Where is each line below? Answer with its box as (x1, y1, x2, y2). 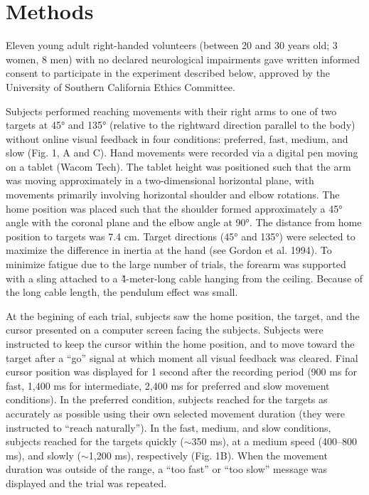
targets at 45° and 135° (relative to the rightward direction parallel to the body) (6, 117, 355, 132)
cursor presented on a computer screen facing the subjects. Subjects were (6, 322, 323, 337)
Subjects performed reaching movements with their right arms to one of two (6, 103, 337, 118)
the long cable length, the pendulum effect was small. (6, 284, 238, 299)
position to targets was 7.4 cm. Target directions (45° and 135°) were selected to (6, 228, 355, 243)
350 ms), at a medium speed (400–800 (191, 434, 357, 449)
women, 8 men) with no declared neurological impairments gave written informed (6, 51, 360, 66)
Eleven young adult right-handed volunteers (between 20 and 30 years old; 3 (6, 38, 338, 53)
